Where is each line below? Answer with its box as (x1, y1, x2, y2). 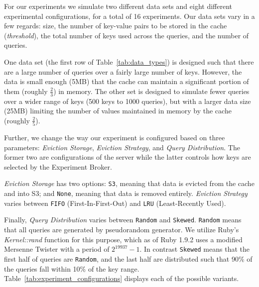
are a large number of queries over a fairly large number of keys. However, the (4, 66, 242, 77)
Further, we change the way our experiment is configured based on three (4, 132, 225, 143)
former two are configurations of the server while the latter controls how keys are (4, 152, 251, 162)
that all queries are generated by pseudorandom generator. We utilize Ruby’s (4, 224, 239, 235)
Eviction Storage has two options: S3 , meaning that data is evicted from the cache (4, 178, 255, 189)
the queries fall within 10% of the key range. (4, 263, 139, 274)
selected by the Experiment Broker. (4, 161, 112, 172)
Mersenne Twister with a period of (4, 244, 110, 254)
